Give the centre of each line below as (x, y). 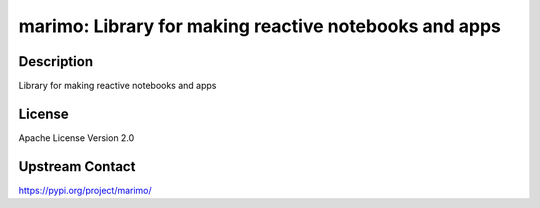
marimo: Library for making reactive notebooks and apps (260, 26)
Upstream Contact (77, 166)
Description (56, 61)
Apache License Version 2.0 (76, 137)
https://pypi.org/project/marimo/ (85, 190)
